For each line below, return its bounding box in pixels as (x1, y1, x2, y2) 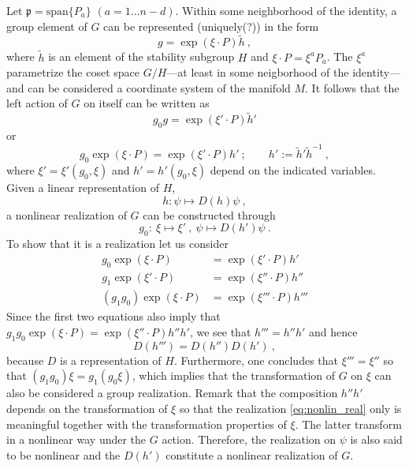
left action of (6, 95, 68, 111)
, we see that (189, 323, 251, 340)
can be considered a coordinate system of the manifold (28, 79, 291, 96)
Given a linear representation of (6, 179, 159, 196)
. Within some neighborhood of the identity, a (175, 2, 397, 18)
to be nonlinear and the (6, 446, 121, 463)
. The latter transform (295, 415, 402, 432)
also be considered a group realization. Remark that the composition (6, 385, 338, 401)
